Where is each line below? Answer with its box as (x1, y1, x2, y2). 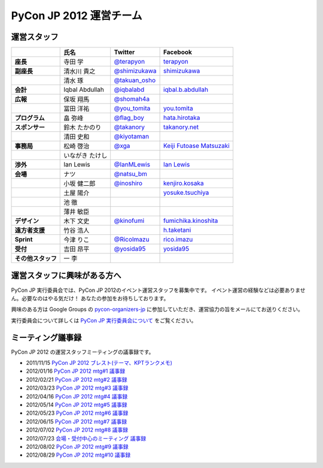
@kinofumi (114, 216, 145, 225)
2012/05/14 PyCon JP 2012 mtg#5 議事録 (26, 401, 127, 408)
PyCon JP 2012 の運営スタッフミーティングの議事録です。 (11, 348, 154, 355)
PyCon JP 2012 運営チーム (11, 9, 143, 22)
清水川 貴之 (63, 67, 96, 76)
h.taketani (163, 226, 191, 234)
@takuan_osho (114, 76, 156, 84)
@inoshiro (114, 179, 143, 188)
